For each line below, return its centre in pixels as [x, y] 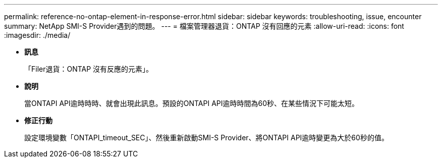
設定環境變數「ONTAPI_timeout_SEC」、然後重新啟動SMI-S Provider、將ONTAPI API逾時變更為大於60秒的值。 [206, 138]
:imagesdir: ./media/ [37, 35]
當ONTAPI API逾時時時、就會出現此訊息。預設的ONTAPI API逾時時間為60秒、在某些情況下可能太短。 [192, 103]
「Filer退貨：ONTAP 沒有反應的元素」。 [89, 69]
